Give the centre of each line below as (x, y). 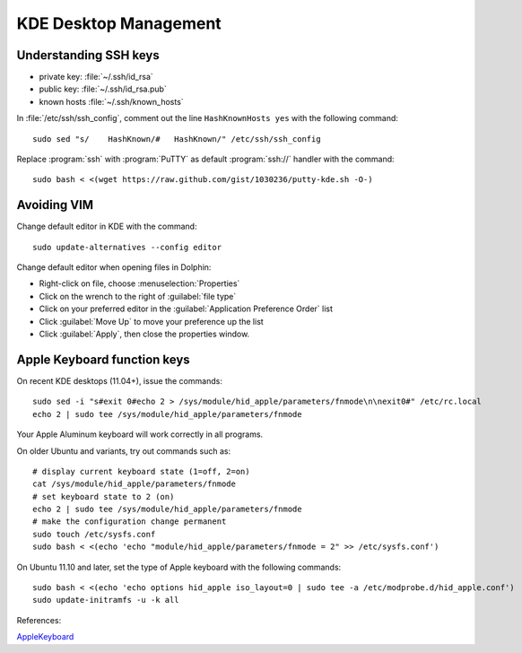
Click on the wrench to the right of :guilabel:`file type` (138, 296)
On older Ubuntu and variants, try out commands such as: (124, 451)
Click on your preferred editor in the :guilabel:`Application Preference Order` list (186, 309)
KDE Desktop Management (119, 23)
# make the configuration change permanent (130, 522)
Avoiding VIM (55, 205)
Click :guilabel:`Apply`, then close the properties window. (144, 334)
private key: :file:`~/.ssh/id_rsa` (96, 77)
